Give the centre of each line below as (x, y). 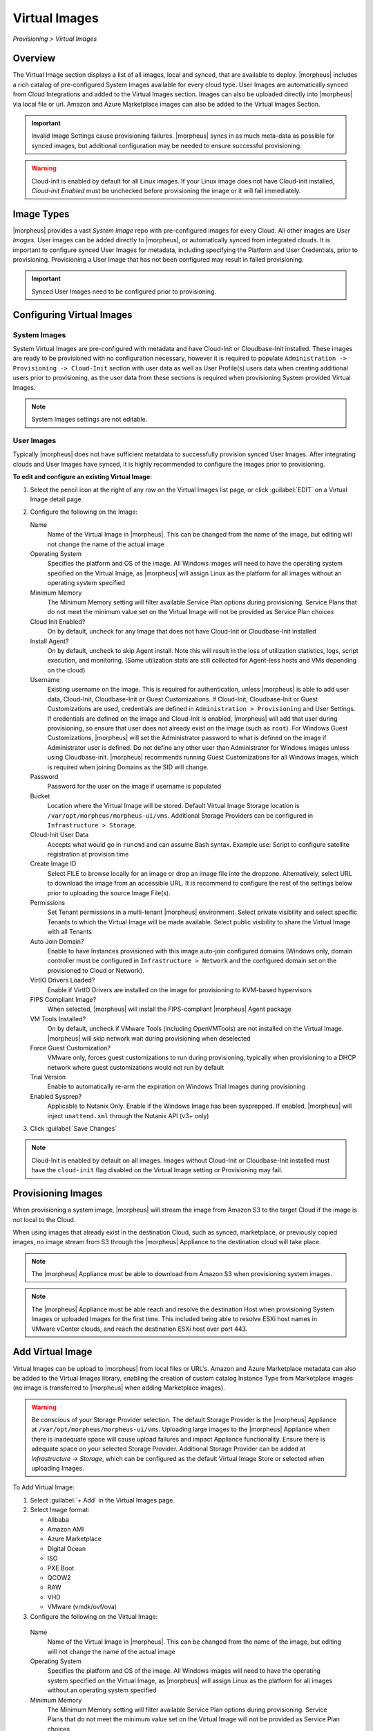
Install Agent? (49, 641)
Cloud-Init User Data (59, 835)
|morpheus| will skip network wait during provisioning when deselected (149, 1038)
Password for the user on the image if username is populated (134, 787)
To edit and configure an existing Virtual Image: (82, 477)
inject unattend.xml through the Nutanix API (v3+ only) (128, 1115)
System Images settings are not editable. (89, 420)
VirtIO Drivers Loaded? (63, 980)
